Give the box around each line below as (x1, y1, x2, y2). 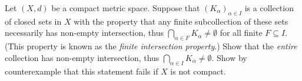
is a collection (244, 2, 294, 14)
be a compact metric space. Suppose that (51, 2, 200, 14)
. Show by (211, 51, 247, 63)
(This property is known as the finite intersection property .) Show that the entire (5, 40, 297, 52)
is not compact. (170, 65, 226, 77)
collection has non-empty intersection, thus (5, 51, 160, 63)
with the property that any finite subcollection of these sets (74, 15, 288, 27)
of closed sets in (5, 15, 62, 27)
